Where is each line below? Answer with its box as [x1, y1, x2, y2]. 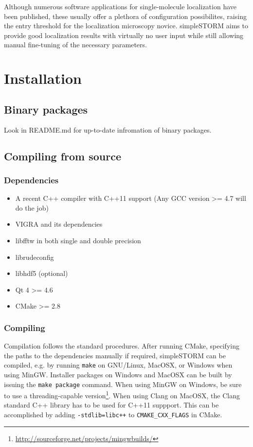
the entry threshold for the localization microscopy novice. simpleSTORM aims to [4, 20, 248, 31]
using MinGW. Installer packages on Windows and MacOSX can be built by [4, 369, 232, 379]
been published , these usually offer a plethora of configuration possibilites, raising [4, 11, 247, 21]
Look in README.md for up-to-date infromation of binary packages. [4, 124, 212, 135]
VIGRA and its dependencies [15, 219, 103, 229]
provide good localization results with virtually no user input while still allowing [4, 30, 244, 40]
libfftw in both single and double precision [15, 235, 141, 245]
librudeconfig [15, 252, 54, 262]
